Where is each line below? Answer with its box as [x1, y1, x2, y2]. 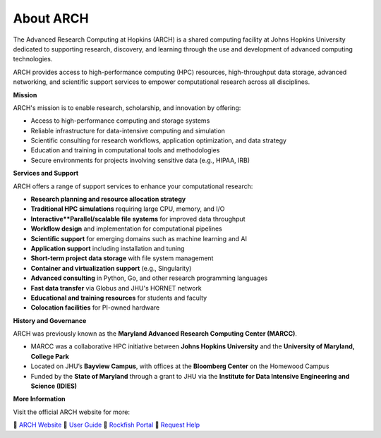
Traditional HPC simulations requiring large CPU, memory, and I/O [30, 205, 225, 213]
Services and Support [13, 169, 79, 178]
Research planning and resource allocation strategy [30, 195, 186, 204]
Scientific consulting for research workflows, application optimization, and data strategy [30, 136, 287, 145]
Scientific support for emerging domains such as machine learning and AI [30, 234, 247, 243]
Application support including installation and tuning [30, 244, 185, 253]
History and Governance [13, 316, 87, 324]
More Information [13, 395, 66, 403]
